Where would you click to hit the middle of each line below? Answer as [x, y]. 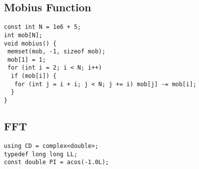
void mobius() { [30, 43]
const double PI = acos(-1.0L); [56, 162]
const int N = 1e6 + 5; [43, 27]
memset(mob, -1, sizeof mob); [56, 52]
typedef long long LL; [41, 154]
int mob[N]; [23, 35]
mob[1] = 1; [27, 60]
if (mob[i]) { [34, 76]
